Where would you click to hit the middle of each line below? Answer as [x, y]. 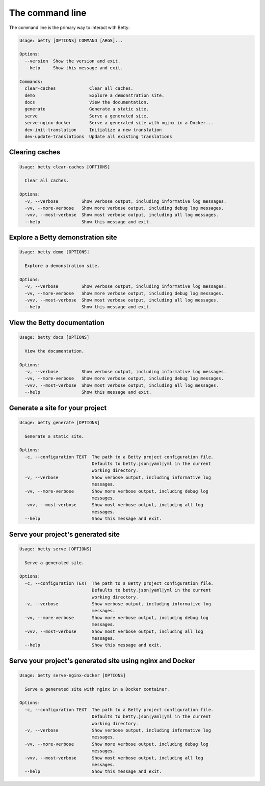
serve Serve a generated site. [87, 116]
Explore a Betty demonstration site [63, 237]
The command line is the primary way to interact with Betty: [69, 27]
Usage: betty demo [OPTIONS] [54, 252]
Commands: [31, 81]
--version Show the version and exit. [73, 61]
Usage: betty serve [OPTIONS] [56, 549]
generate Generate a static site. [87, 109]
